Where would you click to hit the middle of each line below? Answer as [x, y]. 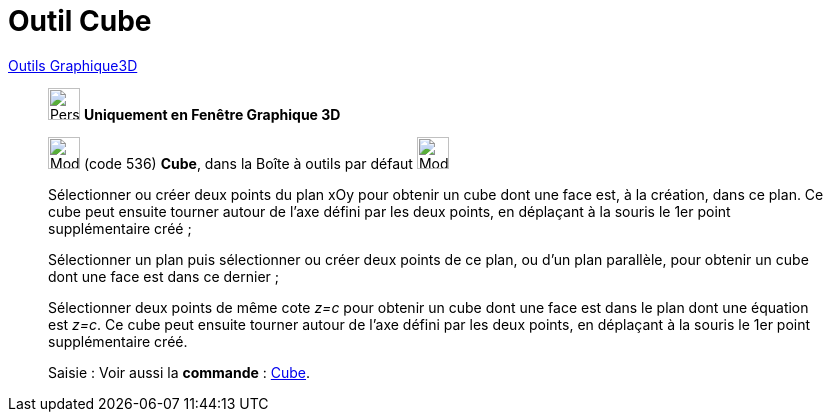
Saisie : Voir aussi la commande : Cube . [179, 372]
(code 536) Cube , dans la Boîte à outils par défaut [248, 163]
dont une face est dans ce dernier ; [164, 276]
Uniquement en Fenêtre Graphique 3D [212, 114]
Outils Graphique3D [73, 65]
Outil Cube [80, 21]
